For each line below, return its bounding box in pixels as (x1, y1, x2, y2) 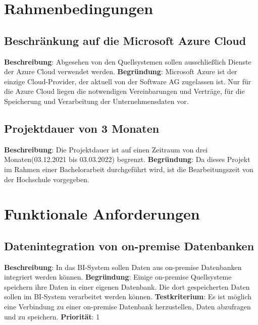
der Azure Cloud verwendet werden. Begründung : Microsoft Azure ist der (4, 66, 237, 77)
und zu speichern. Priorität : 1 (4, 311, 100, 321)
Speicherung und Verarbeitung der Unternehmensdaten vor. (4, 95, 189, 106)
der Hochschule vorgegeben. (4, 174, 89, 184)
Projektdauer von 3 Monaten (4, 120, 160, 136)
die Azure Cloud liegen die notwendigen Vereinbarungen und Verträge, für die (4, 86, 245, 96)
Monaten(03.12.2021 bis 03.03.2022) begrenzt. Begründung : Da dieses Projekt (4, 154, 250, 165)
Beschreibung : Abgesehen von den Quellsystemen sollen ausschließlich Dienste (4, 56, 251, 67)
